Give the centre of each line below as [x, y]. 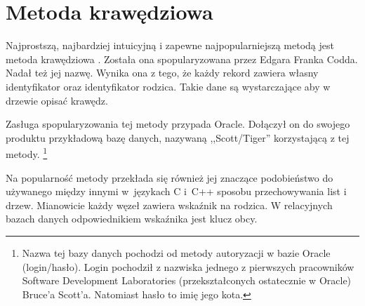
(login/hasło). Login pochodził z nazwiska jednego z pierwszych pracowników [188, 266]
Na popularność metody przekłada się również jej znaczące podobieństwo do [170, 177]
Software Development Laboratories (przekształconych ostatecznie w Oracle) [187, 280]
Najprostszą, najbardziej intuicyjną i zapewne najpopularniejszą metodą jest [170, 45]
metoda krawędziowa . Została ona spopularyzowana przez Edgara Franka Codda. [182, 59]
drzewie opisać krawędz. [57, 100]
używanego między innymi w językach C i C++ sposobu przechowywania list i [176, 191]
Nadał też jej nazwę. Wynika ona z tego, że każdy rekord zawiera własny [162, 73]
